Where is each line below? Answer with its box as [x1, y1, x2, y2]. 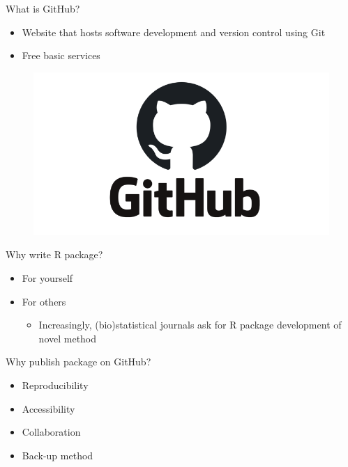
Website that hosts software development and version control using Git [22, 24, 326, 39]
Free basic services [22, 48, 100, 63]
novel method [38, 331, 97, 345]
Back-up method [22, 448, 93, 462]
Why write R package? [6, 247, 103, 262]
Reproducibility [22, 378, 89, 393]
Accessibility [22, 401, 75, 415]
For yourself [22, 271, 73, 285]
